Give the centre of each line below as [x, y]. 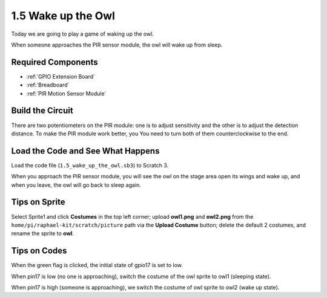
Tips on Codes [39, 251]
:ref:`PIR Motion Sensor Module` [66, 93]
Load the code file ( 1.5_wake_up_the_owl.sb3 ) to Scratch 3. [90, 165]
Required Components [54, 62]
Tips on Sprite [38, 202]
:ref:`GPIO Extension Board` [61, 76]
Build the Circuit [42, 111]
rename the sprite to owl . [42, 233]
